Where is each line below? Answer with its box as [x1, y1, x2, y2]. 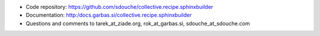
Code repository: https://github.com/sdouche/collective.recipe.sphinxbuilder [25, 4, 213, 10]
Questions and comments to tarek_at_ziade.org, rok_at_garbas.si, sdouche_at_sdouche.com [25, 19, 250, 27]
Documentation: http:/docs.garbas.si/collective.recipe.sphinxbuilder [25, 12, 192, 19]
